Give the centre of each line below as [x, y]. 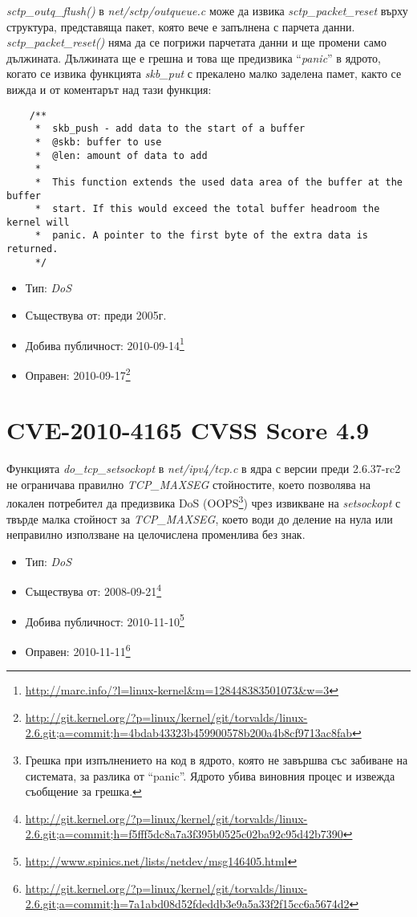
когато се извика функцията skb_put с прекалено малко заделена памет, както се [204, 73]
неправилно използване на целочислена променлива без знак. [156, 534]
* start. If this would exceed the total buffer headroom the [207, 209]
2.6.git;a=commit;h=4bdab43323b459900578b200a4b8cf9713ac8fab [189, 733]
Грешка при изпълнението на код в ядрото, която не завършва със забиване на [217, 760]
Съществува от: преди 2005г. [96, 315]
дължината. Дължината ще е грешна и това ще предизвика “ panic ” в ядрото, [194, 57]
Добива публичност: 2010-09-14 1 [105, 344]
